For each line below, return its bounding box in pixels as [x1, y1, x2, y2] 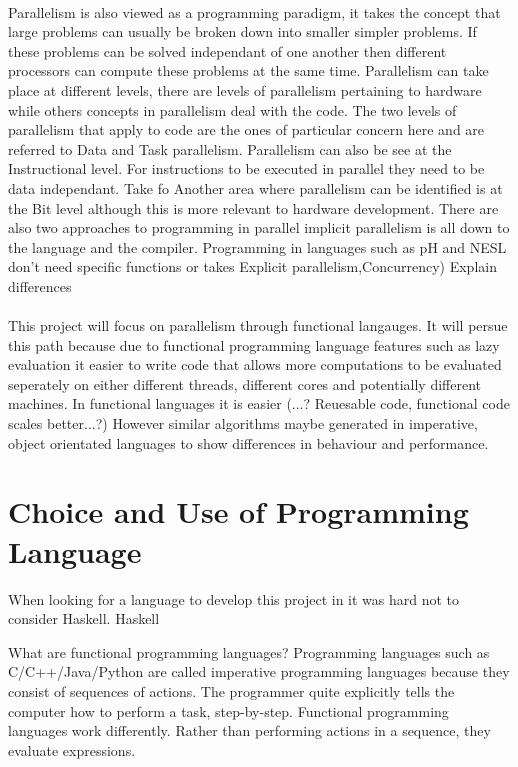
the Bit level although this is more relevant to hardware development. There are [8, 197, 499, 218]
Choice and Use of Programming [8, 491, 469, 532]
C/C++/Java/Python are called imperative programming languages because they [8, 661, 510, 682]
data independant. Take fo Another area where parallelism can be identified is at [8, 177, 503, 198]
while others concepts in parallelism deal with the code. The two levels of [8, 99, 457, 120]
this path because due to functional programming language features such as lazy [8, 334, 500, 355]
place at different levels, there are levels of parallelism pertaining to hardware [8, 79, 482, 100]
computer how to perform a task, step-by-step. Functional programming [8, 700, 449, 721]
